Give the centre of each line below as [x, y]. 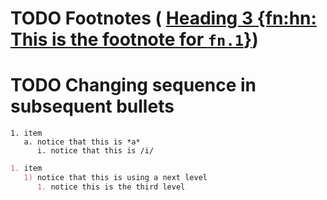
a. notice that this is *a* [82, 142]
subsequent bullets [92, 106]
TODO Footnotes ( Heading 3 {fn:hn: [163, 18]
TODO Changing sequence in [133, 85]
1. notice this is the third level [111, 187]
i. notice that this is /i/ [95, 151]
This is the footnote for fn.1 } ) [134, 39]
